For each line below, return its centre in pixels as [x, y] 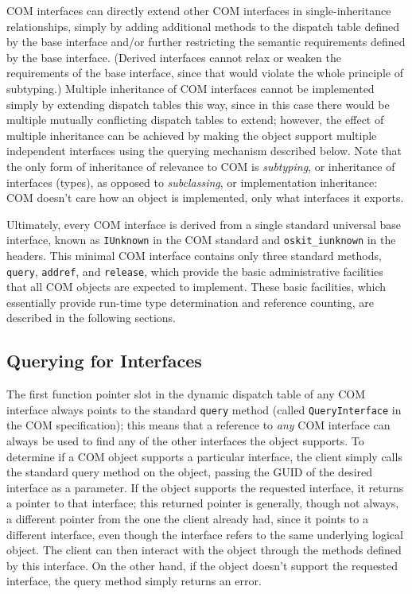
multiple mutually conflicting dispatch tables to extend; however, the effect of [195, 120]
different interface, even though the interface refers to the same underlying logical [205, 534]
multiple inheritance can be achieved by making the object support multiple [192, 135]
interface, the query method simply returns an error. [134, 581]
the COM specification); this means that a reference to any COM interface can [198, 425]
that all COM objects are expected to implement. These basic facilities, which [196, 287]
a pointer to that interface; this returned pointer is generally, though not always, [203, 503]
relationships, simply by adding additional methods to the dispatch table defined [203, 26]
